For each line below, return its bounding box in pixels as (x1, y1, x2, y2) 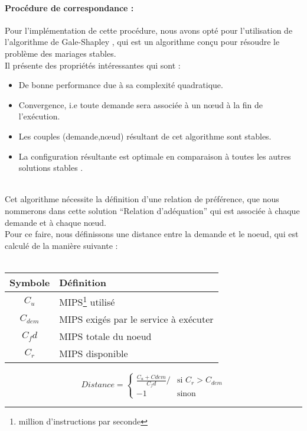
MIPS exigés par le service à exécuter (59, 312, 214, 326)
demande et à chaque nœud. (5, 216, 106, 228)
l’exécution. (18, 110, 60, 122)
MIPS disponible (59, 346, 128, 361)
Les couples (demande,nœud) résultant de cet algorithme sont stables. (18, 129, 272, 142)
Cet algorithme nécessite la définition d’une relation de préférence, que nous (5, 193, 279, 205)
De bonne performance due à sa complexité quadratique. (18, 79, 223, 91)
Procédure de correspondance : (5, 1, 134, 14)
